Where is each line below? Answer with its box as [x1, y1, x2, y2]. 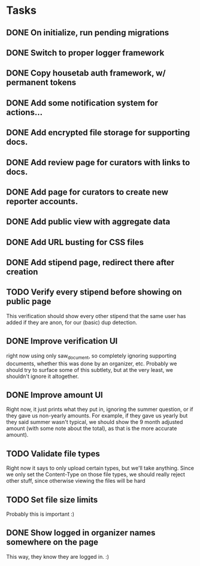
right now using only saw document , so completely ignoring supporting [6, 352, 177, 361]
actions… [6, 107, 43, 117]
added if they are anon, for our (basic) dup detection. [6, 319, 138, 326]
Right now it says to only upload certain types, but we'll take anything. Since [6, 465, 195, 472]
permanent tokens [6, 77, 77, 87]
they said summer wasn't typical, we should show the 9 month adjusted [6, 419, 183, 426]
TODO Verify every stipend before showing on [6, 287, 182, 297]
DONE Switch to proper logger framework [6, 47, 165, 57]
